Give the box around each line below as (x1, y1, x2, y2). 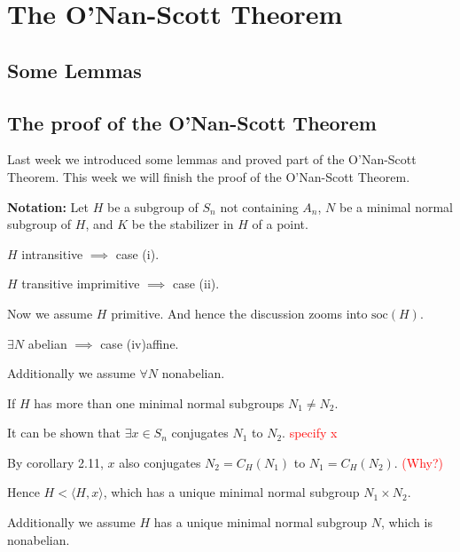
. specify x (282, 423, 338, 442)
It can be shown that (7, 423, 121, 442)
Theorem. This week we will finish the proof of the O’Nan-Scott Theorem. (7, 167, 410, 185)
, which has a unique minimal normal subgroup (103, 483, 360, 501)
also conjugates (119, 453, 201, 471)
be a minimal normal (339, 197, 453, 216)
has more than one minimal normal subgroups (34, 393, 285, 412)
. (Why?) (394, 453, 444, 471)
